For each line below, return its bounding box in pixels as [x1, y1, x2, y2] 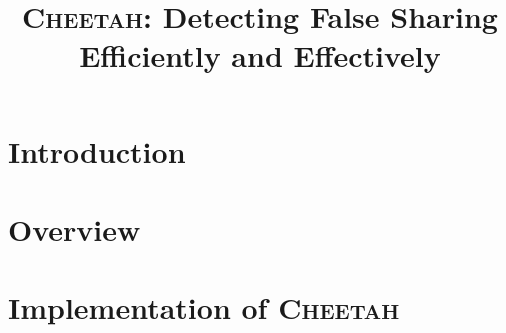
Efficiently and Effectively [79, 35, 441, 76]
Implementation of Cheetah [8, 287, 400, 328]
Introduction [8, 130, 186, 171]
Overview [8, 208, 141, 249]
